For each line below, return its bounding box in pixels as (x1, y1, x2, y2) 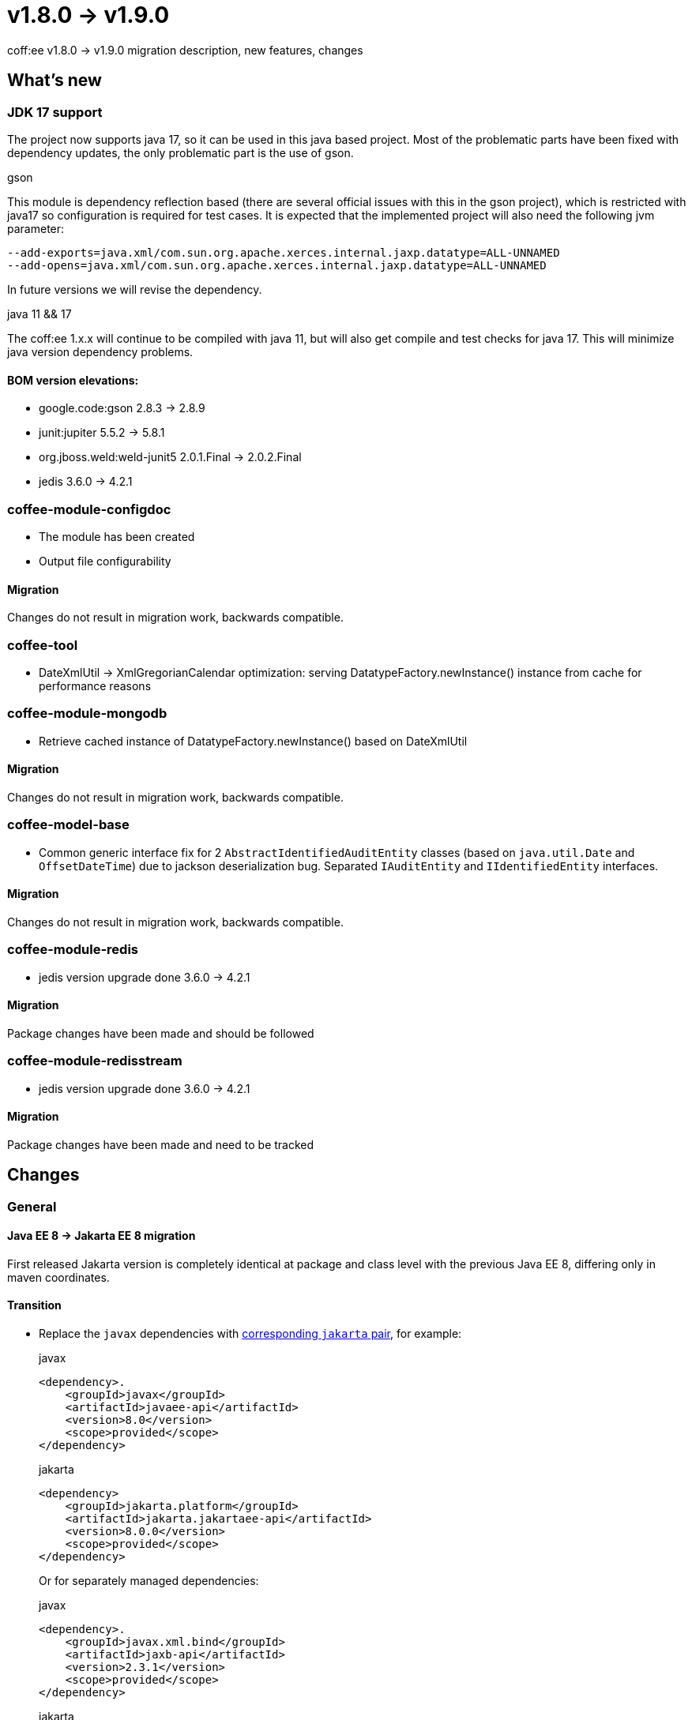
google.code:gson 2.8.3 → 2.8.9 (39, 401, 205, 415)
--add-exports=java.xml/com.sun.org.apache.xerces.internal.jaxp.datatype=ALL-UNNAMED (7, 246, 560, 259)
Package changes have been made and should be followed (7, 1026, 314, 1040)
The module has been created (39, 529, 195, 543)
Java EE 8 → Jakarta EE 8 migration (7, 1229, 196, 1243)
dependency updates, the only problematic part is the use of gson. (7, 145, 354, 160)
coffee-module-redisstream (7, 1053, 182, 1069)
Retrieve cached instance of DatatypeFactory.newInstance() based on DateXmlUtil (39, 734, 468, 748)
